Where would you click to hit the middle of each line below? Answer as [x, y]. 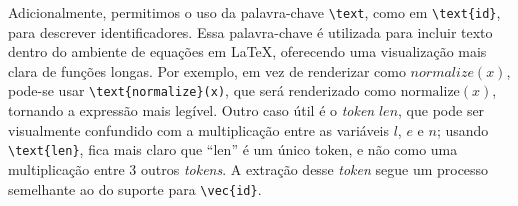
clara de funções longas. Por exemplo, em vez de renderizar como [207, 70]
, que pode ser [441, 110]
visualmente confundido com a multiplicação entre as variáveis [199, 129]
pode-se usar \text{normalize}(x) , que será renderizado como [202, 90]
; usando [462, 129]
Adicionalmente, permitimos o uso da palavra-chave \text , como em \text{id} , [254, 12]
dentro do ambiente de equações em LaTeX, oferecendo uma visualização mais [247, 51]
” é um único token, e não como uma [344, 149]
